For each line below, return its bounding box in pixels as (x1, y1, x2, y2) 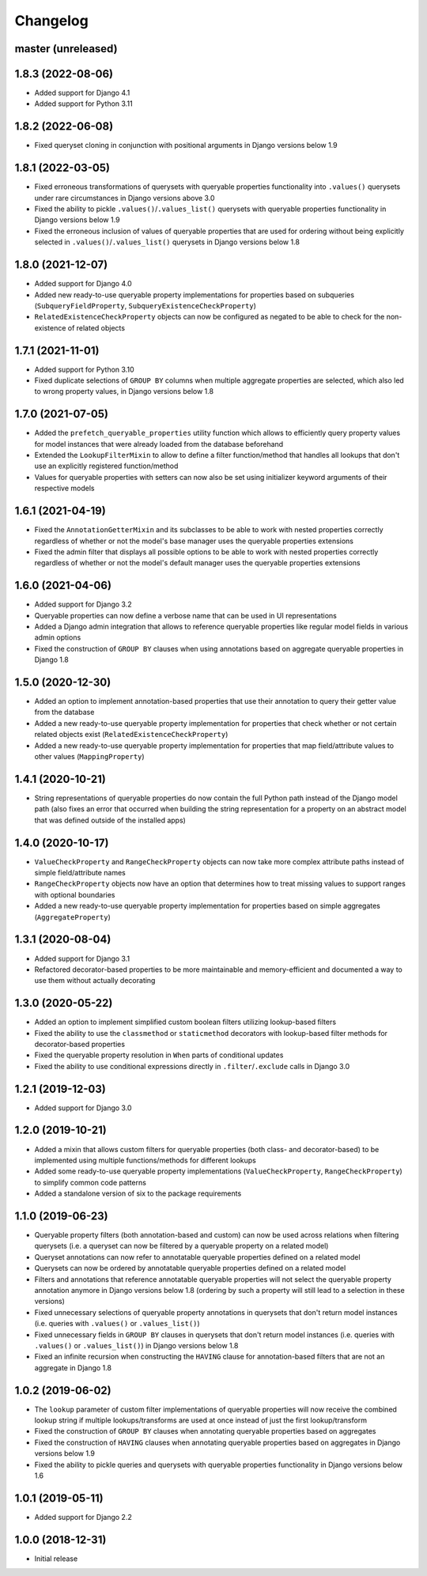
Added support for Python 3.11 (34, 99, 134, 108)
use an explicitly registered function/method (34, 461, 179, 471)
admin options (34, 633, 81, 642)
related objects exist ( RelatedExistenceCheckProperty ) (34, 730, 229, 739)
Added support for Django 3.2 (34, 599, 132, 609)
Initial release (34, 1554, 78, 1563)
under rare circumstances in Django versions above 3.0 (34, 193, 215, 202)
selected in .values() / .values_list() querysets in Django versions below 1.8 (34, 237, 300, 247)
